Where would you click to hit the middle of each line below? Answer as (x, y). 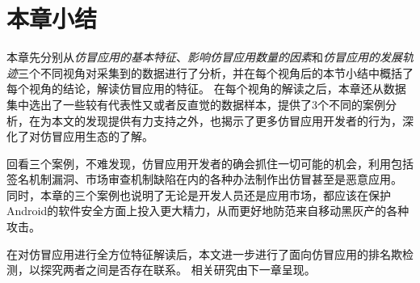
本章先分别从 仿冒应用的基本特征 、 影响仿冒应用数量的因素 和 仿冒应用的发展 (204, 57)
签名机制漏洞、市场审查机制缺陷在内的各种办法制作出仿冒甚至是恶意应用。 (204, 179)
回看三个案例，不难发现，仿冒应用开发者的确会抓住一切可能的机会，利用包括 (210, 163)
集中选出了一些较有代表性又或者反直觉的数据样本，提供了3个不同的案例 (196, 104)
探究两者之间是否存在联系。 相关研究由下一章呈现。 (178, 270)
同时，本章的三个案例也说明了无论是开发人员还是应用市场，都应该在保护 (199, 194)
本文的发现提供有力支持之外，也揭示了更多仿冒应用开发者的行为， (227, 120)
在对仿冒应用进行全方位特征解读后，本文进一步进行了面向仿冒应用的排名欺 (204, 253)
